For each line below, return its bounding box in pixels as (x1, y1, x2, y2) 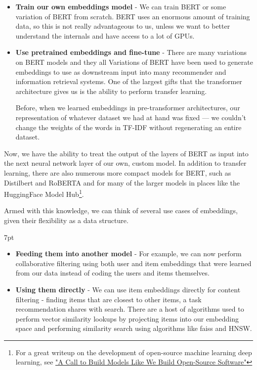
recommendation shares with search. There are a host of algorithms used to (15, 304, 244, 314)
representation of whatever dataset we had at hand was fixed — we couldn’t (15, 112, 247, 122)
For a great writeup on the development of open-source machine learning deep (15, 347, 252, 357)
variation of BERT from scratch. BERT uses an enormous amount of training (15, 11, 250, 21)
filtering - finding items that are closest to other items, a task (15, 294, 202, 304)
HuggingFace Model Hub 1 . (4, 187, 84, 199)
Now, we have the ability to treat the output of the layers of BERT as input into (4, 148, 249, 158)
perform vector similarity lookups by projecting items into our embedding (15, 313, 239, 324)
